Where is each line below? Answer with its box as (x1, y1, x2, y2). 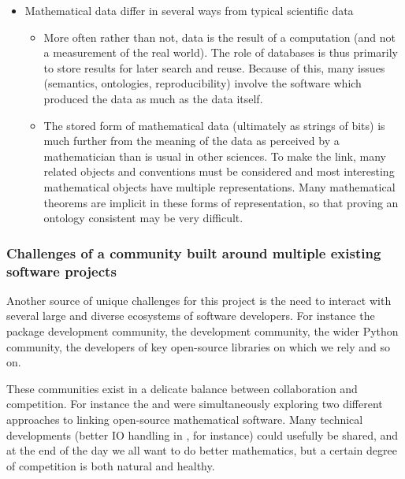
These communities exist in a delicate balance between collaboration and (6, 380, 358, 396)
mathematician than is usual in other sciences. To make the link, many (43, 147, 386, 164)
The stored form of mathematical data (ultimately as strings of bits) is (43, 117, 385, 133)
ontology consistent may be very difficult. (43, 210, 243, 226)
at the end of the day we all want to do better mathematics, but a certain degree (6, 442, 397, 459)
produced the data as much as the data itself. (43, 90, 263, 106)
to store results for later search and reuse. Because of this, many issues (43, 59, 385, 76)
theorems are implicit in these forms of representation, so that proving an (43, 194, 399, 210)
